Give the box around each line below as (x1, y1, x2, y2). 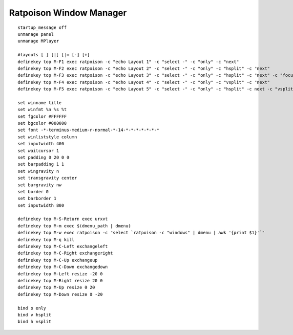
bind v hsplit (18, 312, 51, 317)
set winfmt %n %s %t (18, 107, 67, 112)
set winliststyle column (18, 134, 77, 139)
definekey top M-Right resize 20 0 (18, 278, 103, 283)
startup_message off (18, 24, 67, 30)
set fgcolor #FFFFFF (18, 113, 67, 119)
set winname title (18, 100, 62, 105)
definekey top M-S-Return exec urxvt (18, 216, 108, 222)
